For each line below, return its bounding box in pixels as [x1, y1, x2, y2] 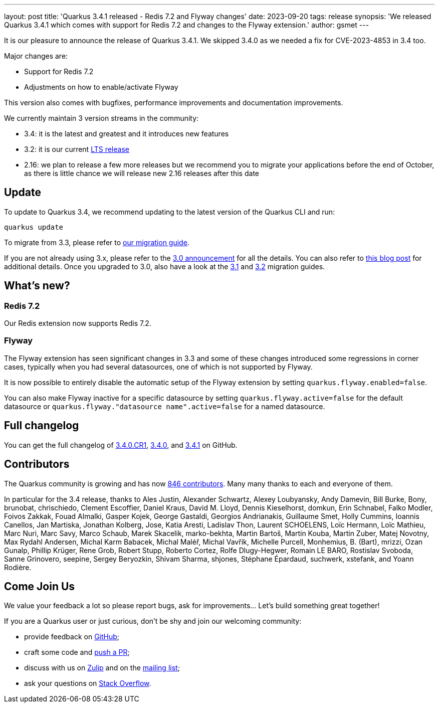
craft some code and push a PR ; [24, 648, 130, 657]
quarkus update [4, 223, 64, 231]
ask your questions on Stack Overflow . [24, 679, 151, 688]
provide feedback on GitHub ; [24, 632, 120, 641]
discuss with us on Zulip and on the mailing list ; [24, 663, 180, 672]
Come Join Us [4, 580, 75, 593]
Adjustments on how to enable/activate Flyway [24, 83, 178, 91]
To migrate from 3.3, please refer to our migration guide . [4, 238, 189, 247]
